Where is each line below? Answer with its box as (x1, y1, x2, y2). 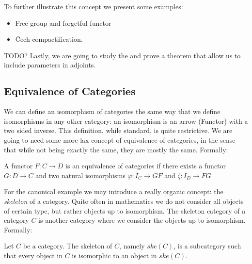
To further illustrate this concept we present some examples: (4, 1, 183, 11)
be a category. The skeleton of (23, 241, 112, 251)
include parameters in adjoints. (4, 60, 96, 70)
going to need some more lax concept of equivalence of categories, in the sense (4, 134, 236, 145)
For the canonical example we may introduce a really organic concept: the (4, 186, 223, 197)
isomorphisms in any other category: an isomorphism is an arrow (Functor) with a (4, 115, 248, 126)
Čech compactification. (15, 34, 83, 44)
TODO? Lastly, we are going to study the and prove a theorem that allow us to (4, 50, 241, 60)
